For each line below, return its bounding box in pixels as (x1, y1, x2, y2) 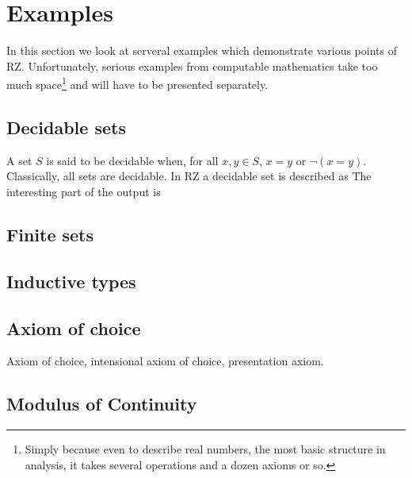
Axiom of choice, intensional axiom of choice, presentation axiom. (6, 353, 324, 369)
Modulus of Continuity (6, 391, 197, 416)
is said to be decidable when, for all (46, 152, 219, 168)
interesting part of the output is (6, 183, 161, 199)
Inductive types (6, 268, 136, 293)
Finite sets (6, 222, 94, 246)
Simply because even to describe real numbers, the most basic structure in (25, 441, 386, 457)
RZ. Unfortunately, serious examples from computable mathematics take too (6, 57, 378, 74)
